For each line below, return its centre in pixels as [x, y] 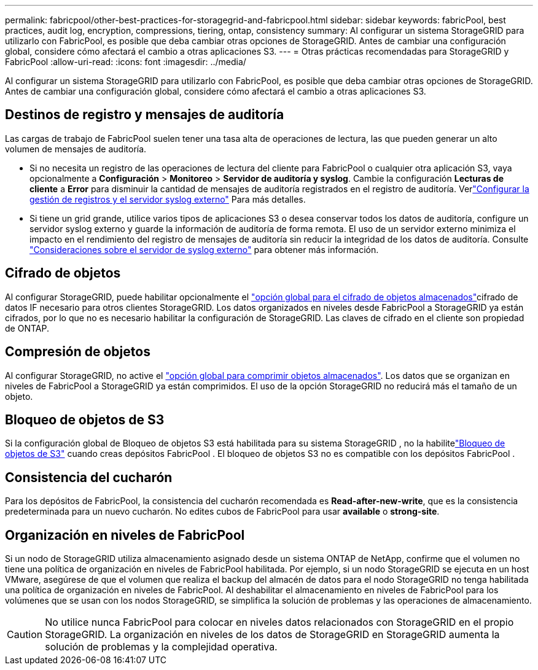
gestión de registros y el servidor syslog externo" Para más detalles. [168, 199]
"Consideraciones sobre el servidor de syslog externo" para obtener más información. [204, 249]
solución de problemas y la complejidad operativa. [161, 647]
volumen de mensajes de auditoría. [76, 149]
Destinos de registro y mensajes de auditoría [145, 115]
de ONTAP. [27, 328]
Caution [25, 635]
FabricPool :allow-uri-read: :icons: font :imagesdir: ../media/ [126, 62]
